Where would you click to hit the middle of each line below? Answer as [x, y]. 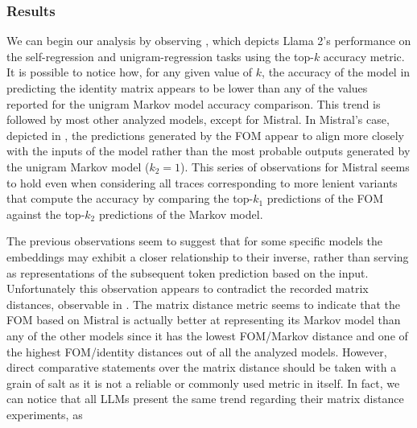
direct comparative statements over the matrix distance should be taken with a [202, 367]
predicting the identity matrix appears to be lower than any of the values [187, 88]
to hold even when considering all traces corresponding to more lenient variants [202, 182]
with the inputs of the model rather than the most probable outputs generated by [208, 151]
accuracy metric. [364, 56]
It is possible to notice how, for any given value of [130, 72]
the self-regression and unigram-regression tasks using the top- [160, 56]
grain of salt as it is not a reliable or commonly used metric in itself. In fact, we [203, 383]
